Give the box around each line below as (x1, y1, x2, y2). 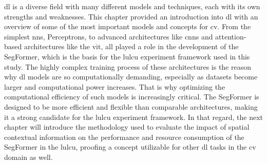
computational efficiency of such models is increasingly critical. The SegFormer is (4, 91, 259, 102)
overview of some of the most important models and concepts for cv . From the (4, 21, 251, 32)
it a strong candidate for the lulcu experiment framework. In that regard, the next (4, 111, 263, 122)
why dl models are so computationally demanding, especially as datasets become (4, 71, 258, 82)
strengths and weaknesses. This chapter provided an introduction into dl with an (4, 11, 258, 22)
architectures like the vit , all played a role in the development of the (24, 41, 239, 52)
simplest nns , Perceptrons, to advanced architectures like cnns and (4, 31, 213, 42)
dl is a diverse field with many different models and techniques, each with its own (4, 1, 260, 11)
